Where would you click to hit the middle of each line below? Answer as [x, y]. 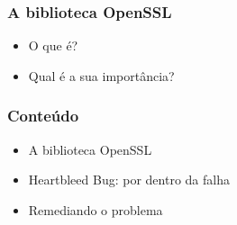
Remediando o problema [96, 209]
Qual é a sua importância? [101, 75]
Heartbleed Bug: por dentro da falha [129, 180]
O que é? [53, 45]
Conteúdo [43, 116]
